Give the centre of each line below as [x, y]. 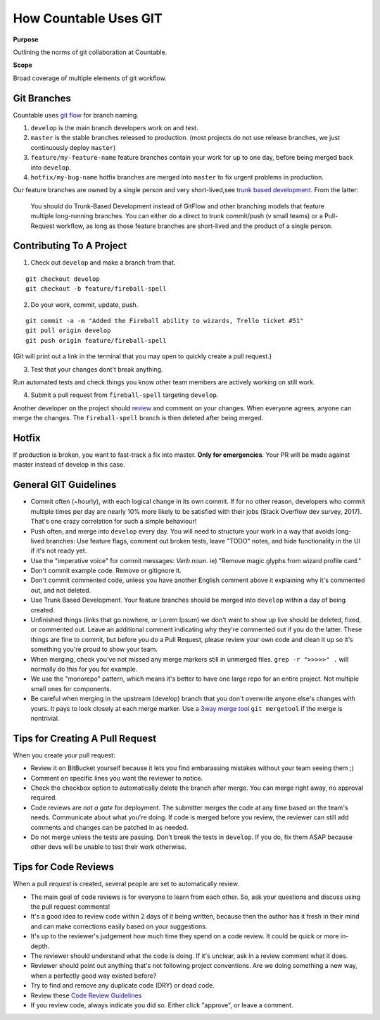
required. [44, 798]
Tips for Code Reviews [63, 867]
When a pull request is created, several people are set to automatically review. [126, 884]
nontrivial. [45, 718]
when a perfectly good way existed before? [94, 976]
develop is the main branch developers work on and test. [114, 128]
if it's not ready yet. [59, 551]
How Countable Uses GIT [88, 18]
